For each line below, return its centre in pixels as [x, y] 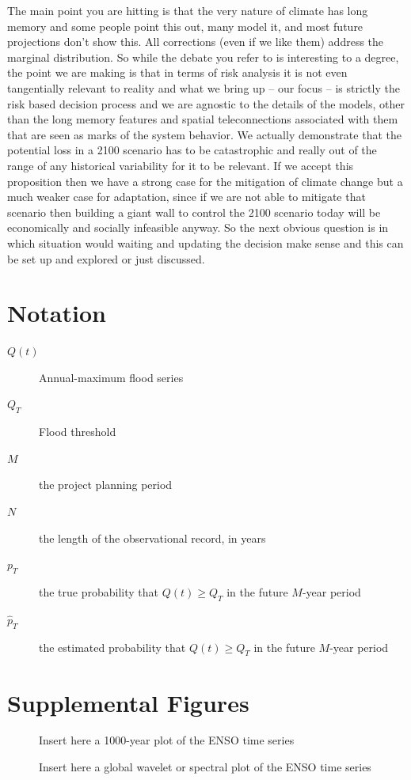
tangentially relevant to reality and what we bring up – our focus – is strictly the [204, 87]
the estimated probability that [112, 647]
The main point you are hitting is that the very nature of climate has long [188, 10]
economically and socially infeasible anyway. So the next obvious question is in [198, 227]
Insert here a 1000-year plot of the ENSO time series [167, 740]
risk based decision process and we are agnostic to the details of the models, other [206, 103]
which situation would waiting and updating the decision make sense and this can [205, 242]
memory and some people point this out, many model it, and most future [185, 26]
